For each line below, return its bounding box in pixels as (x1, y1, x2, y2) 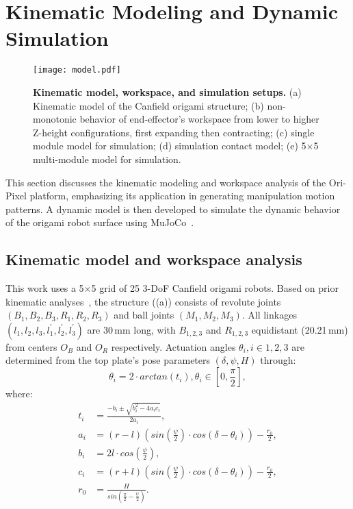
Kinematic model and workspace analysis (5, 249, 302, 270)
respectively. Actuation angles (111, 339, 236, 353)
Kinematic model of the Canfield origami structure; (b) (33, 98, 264, 112)
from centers (5, 339, 57, 353)
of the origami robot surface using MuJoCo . (5, 215, 194, 229)
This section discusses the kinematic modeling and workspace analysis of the (5, 175, 326, 189)
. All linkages (241, 308, 297, 322)
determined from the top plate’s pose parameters (5, 353, 211, 367)
